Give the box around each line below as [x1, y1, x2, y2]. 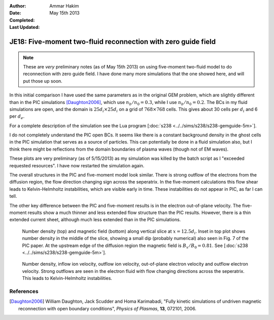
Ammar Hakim [49, 3, 79, 9]
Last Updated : [9, 24, 40, 30]
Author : [9, 3, 26, 9]
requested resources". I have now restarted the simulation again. [9, 162, 145, 168]
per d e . [9, 113, 25, 121]
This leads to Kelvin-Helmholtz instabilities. [22, 275, 113, 281]
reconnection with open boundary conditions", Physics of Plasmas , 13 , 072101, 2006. [18, 305, 196, 311]
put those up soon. [23, 78, 63, 84]
